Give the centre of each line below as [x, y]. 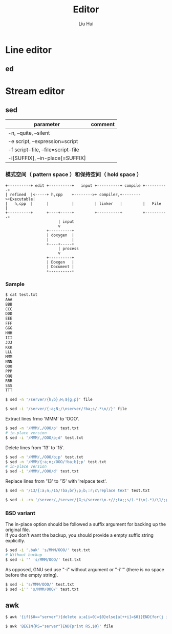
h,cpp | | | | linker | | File [88, 204]
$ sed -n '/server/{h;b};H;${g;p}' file [49, 400]
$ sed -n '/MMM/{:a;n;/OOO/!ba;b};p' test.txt [56, 462]
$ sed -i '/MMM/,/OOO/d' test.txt [42, 471]
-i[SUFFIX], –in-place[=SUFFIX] [47, 158]
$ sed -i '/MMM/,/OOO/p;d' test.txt [44, 438]
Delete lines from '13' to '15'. [35, 447]
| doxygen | [60, 235]
